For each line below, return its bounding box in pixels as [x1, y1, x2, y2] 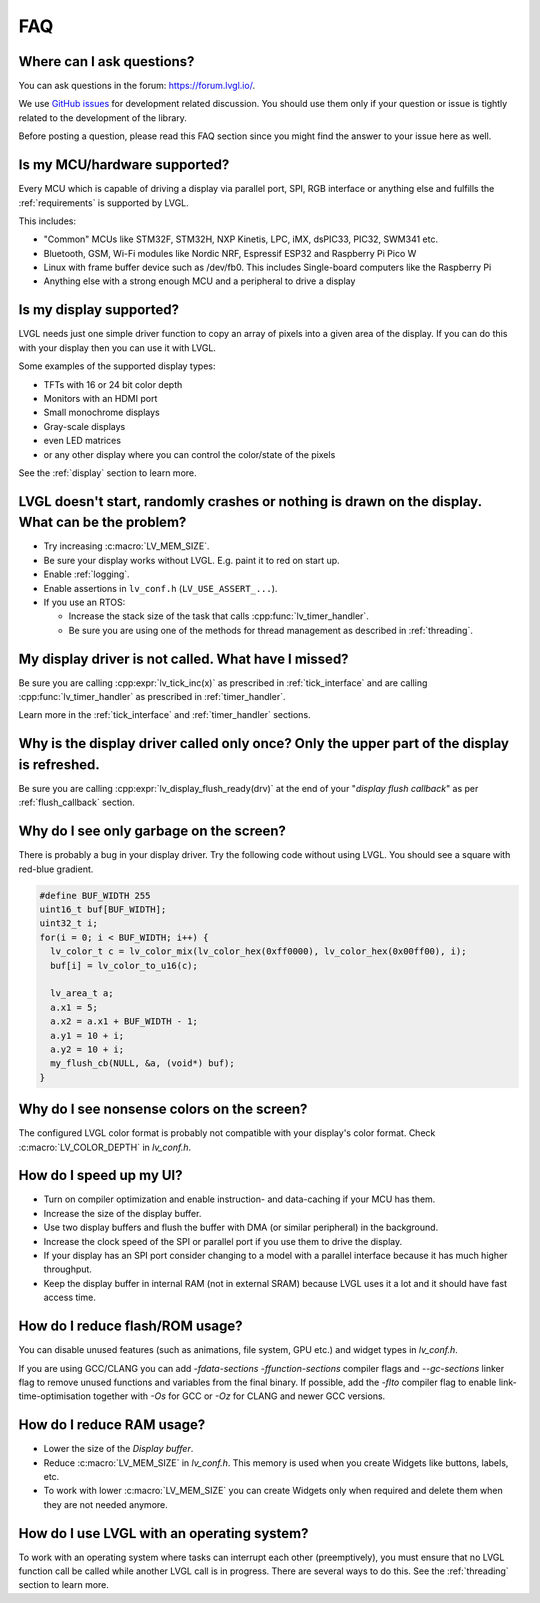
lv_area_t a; [50, 988, 114, 999]
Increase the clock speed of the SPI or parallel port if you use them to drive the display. [43, 1235, 403, 1247]
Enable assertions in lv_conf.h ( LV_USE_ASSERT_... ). [43, 582, 278, 594]
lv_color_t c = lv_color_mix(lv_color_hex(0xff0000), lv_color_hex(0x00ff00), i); [50, 946, 467, 957]
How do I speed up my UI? [18, 1167, 184, 1184]
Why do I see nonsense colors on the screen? [18, 1101, 308, 1118]
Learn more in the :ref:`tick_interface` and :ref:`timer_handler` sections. [18, 709, 311, 721]
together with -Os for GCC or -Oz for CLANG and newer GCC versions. [93, 1390, 386, 1402]
